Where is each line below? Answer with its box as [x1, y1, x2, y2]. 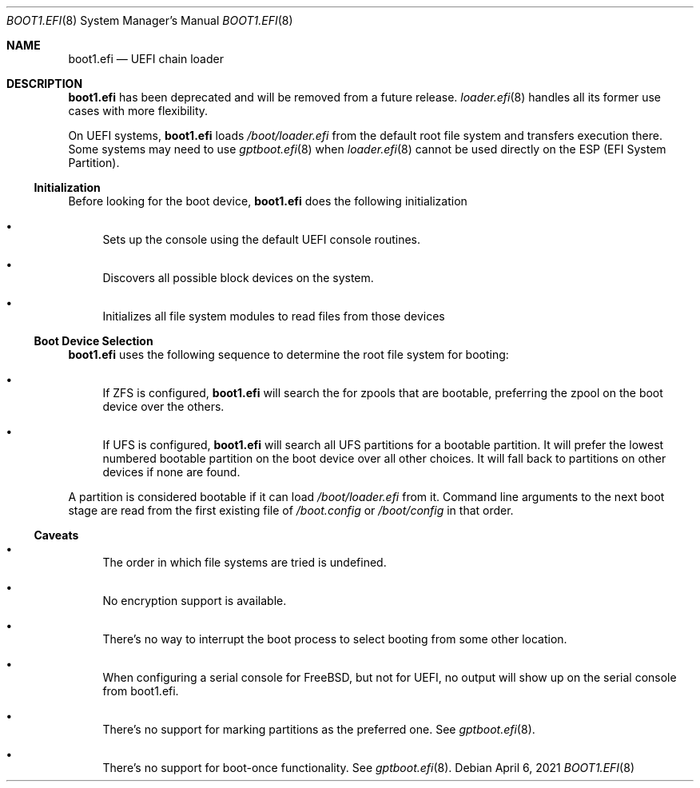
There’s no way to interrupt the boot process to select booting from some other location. [102, 632, 567, 646]
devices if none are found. [102, 465, 241, 479]
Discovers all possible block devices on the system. [102, 271, 374, 285]
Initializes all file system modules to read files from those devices [102, 309, 445, 323]
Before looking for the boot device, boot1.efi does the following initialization [68, 194, 467, 208]
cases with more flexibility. [68, 104, 209, 117]
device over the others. [102, 400, 225, 413]
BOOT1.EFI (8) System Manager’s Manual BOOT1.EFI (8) [6, 14, 293, 27]
